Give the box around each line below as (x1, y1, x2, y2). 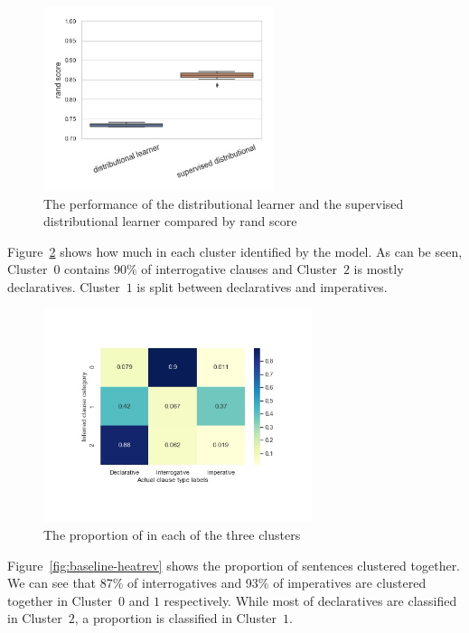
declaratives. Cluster (7, 278, 120, 296)
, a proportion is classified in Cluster (74, 609, 277, 628)
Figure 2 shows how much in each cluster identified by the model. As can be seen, (7, 241, 463, 260)
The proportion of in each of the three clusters (43, 525, 301, 544)
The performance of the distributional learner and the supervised (43, 194, 404, 213)
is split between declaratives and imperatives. (136, 278, 388, 296)
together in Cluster (7, 590, 113, 609)
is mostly (353, 260, 404, 279)
